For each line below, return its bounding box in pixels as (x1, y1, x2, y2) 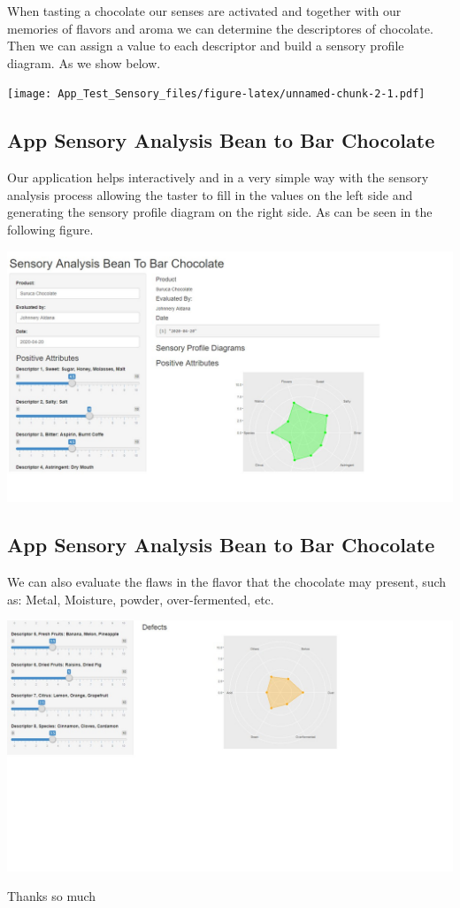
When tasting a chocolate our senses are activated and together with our (7, 2, 402, 19)
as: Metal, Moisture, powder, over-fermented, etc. (7, 589, 274, 608)
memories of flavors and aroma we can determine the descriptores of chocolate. (7, 19, 433, 37)
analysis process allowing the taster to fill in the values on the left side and (7, 185, 413, 204)
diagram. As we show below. (7, 53, 161, 72)
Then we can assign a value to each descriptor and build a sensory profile (7, 36, 404, 55)
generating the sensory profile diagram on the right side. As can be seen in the (7, 203, 433, 221)
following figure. (7, 220, 94, 239)
